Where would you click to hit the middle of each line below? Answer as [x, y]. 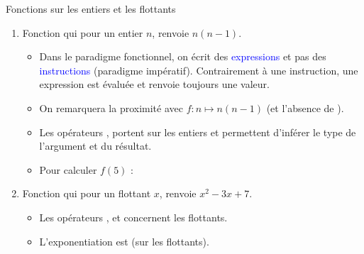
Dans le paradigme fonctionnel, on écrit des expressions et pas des [183, 56]
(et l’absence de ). [305, 107]
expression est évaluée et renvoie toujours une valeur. [154, 84]
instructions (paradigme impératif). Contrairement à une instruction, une [199, 70]
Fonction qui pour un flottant [87, 193]
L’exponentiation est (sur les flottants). [124, 241]
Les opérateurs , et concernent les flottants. [133, 217]
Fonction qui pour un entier [83, 32]
